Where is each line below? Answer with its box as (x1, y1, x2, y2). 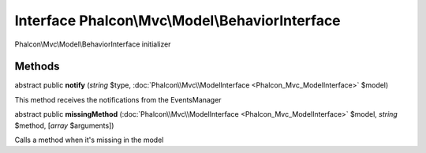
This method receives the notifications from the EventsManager (14, 95, 222, 104)
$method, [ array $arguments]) (14, 121, 114, 130)
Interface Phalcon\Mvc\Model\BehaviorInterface (14, 12, 341, 29)
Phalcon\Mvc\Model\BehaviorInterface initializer (14, 39, 171, 49)
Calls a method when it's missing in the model (14, 135, 164, 145)
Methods (14, 60, 60, 73)
